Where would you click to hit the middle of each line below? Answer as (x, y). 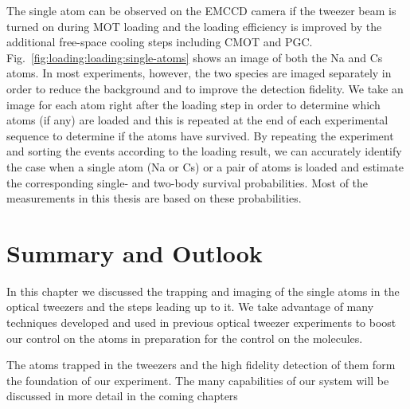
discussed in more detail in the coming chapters (122, 396)
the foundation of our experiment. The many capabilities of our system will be (198, 380)
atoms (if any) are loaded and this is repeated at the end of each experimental (197, 120)
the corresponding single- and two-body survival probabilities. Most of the (187, 182)
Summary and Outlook (135, 252)
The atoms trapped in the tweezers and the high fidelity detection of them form (201, 365)
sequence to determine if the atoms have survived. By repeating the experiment (200, 135)
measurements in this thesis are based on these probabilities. (154, 198)
